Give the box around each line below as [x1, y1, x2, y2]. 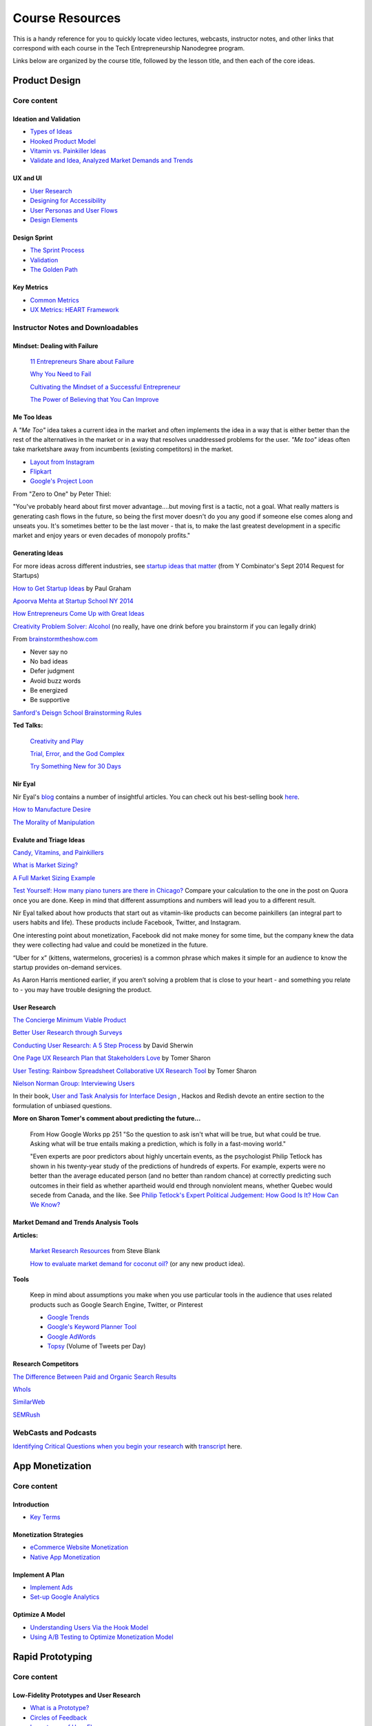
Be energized [30, 686, 68, 695]
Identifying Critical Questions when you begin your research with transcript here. [12, 1442, 242, 1450]
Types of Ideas [30, 128, 72, 136]
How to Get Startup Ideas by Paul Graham [12, 584, 132, 592]
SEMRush [12, 1410, 41, 1419]
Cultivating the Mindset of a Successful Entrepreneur [30, 382, 180, 391]
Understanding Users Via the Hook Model [30, 1623, 148, 1631]
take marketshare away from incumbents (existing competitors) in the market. [12, 445, 234, 454]
